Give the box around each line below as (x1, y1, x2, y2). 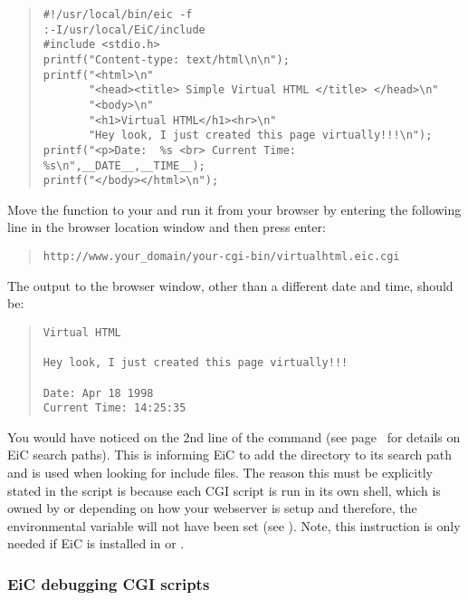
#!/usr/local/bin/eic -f (43, 8, 193, 21)
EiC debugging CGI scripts (7, 572, 210, 595)
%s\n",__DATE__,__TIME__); (43, 159, 205, 172)
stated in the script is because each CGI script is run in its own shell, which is (7, 480, 441, 499)
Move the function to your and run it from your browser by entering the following (7, 199, 462, 218)
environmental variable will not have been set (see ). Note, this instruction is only (7, 516, 461, 535)
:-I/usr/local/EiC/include (43, 23, 205, 36)
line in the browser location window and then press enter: (7, 218, 326, 237)
